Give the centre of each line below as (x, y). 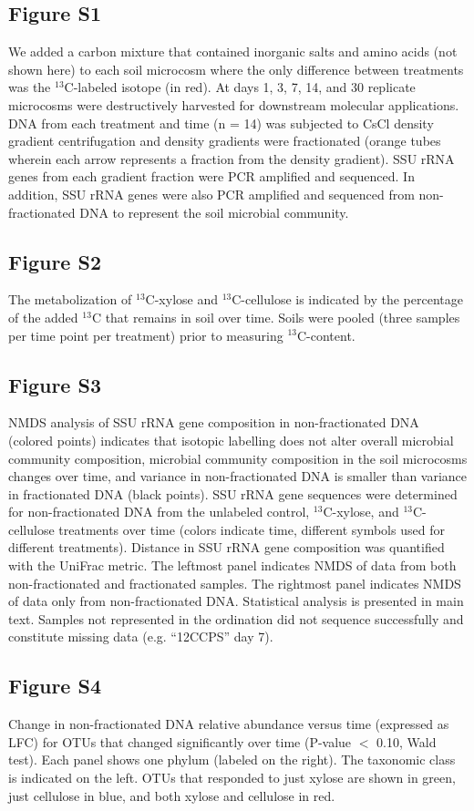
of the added (43, 317)
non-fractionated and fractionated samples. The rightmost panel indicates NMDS (235, 583)
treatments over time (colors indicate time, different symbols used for (252, 529)
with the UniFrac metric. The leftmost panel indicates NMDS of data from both (232, 565)
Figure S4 (55, 686)
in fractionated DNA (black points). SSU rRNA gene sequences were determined (233, 493)
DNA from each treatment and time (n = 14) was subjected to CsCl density (221, 123)
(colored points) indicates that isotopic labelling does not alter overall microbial (231, 440)
